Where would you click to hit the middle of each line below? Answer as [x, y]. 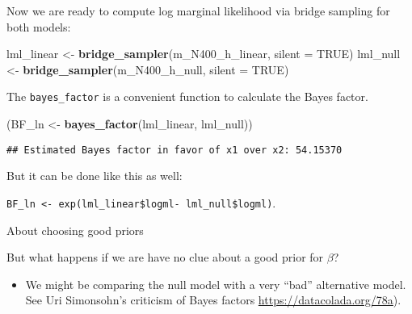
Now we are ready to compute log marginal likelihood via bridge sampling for [198, 10]
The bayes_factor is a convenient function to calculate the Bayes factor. [187, 96]
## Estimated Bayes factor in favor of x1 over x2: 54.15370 [174, 150]
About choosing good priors [75, 230]
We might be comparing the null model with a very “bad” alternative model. [216, 284]
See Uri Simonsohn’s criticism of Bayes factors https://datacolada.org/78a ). [213, 300]
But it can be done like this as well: [95, 176]
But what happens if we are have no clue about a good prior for [165, 257]
